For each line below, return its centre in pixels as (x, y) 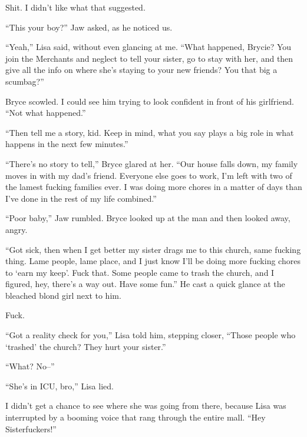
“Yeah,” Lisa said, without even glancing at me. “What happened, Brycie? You (148, 47)
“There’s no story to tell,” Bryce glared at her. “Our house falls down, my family (152, 163)
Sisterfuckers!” (31, 428)
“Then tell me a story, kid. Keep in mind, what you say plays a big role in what (150, 132)
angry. (16, 229)
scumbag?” (25, 81)
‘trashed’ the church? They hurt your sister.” (86, 346)
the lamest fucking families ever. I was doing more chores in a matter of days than (154, 187)
